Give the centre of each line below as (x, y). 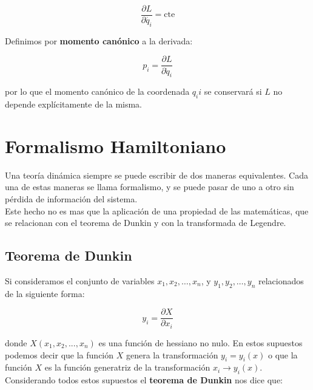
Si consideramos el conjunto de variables (80, 281)
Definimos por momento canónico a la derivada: (99, 40)
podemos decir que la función (59, 354)
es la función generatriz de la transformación (127, 367)
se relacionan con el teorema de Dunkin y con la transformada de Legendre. (146, 223)
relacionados (281, 281)
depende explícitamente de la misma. (74, 104)
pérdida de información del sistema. (71, 199)
